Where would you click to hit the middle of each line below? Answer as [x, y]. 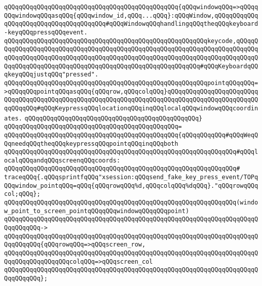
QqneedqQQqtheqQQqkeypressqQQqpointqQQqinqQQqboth [91, 144]
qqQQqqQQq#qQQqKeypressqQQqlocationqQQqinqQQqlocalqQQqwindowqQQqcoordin [131, 108]
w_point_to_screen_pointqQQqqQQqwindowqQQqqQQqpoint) [97, 211]
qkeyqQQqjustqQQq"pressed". [51, 75]
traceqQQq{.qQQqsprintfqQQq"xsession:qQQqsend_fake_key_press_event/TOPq [131, 177]
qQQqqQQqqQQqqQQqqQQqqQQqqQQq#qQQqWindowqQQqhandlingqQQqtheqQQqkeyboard [131, 24]
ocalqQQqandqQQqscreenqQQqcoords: [62, 160]
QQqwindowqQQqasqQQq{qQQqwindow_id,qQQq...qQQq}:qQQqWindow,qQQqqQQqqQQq [131, 15]
